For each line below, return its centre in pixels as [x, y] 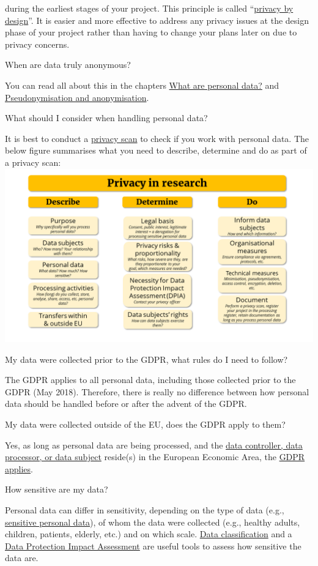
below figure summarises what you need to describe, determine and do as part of [156, 150]
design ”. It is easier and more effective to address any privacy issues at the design [157, 20]
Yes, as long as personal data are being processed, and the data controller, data [154, 445]
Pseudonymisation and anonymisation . [77, 97]
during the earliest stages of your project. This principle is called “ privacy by [149, 8]
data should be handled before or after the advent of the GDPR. [126, 404]
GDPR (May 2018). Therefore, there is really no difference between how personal [157, 391]
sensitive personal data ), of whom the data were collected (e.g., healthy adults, [153, 522]
